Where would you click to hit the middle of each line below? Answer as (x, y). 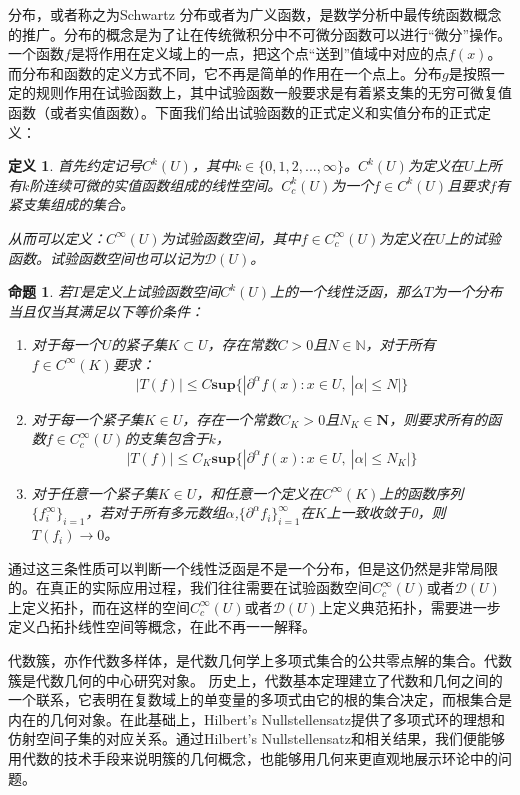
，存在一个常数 (231, 418)
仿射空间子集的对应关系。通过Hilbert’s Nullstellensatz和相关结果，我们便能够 (256, 738)
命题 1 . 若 (40, 291)
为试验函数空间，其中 (230, 237)
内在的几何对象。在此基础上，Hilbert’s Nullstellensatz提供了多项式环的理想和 (256, 718)
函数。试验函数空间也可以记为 (106, 257)
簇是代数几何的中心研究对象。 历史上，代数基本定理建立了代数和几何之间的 (255, 679)
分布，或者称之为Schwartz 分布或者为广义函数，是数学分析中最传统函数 (241, 14)
